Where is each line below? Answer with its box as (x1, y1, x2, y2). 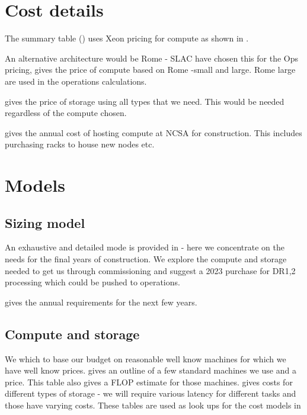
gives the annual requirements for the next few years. (5, 295, 197, 308)
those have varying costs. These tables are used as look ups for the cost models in (5, 399, 301, 411)
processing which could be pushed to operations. (5, 276, 180, 288)
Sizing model (5, 213, 85, 231)
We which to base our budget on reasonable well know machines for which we (5, 352, 286, 365)
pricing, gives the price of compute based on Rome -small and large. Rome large (5, 63, 296, 76)
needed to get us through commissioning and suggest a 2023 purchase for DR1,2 (5, 264, 296, 276)
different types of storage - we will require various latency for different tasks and (5, 387, 296, 400)
